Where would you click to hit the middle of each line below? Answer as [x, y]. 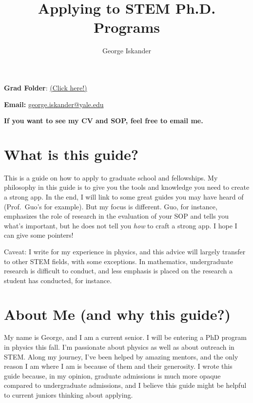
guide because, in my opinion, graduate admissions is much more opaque [112, 375]
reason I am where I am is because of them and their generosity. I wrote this [118, 366]
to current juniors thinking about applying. [68, 395]
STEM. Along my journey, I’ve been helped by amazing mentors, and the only [121, 356]
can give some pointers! [39, 235]
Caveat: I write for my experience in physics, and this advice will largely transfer [125, 251]
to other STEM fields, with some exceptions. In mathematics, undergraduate [119, 261]
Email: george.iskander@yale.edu [54, 104]
